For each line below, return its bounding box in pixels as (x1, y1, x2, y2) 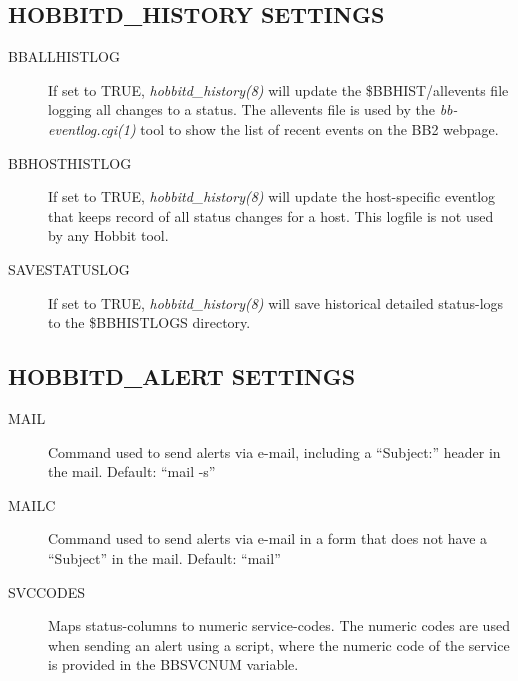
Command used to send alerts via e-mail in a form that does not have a (48, 528, 488, 549)
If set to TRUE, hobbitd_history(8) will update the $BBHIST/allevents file (48, 79, 509, 100)
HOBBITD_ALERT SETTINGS (8, 361, 356, 392)
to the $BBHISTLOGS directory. (48, 312, 251, 333)
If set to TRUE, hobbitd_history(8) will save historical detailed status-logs (48, 292, 504, 313)
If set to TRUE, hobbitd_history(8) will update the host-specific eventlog (48, 186, 496, 207)
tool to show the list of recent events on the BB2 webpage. (140, 118, 499, 139)
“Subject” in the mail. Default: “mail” (48, 547, 281, 568)
